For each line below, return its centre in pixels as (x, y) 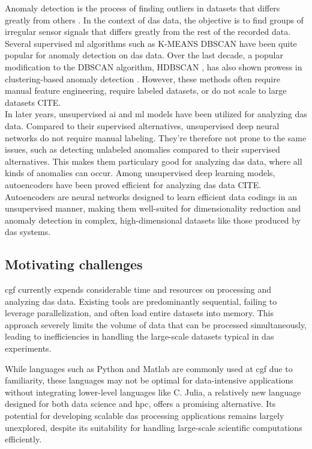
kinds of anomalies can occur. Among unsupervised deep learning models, (140, 173)
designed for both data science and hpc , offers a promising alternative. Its (140, 404)
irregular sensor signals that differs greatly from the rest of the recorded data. (148, 32)
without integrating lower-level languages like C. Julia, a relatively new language (153, 392)
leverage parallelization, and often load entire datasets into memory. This (139, 313)
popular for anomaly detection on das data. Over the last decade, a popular (144, 55)
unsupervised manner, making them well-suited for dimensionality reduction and (153, 208)
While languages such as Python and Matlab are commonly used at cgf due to (149, 368)
